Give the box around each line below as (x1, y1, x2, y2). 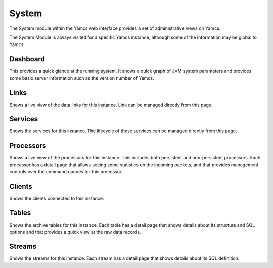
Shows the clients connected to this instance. (9, 195, 104, 202)
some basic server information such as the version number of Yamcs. (9, 75, 154, 81)
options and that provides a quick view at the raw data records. (9, 229, 141, 235)
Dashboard (9, 55, 45, 63)
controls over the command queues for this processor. (9, 169, 123, 175)
